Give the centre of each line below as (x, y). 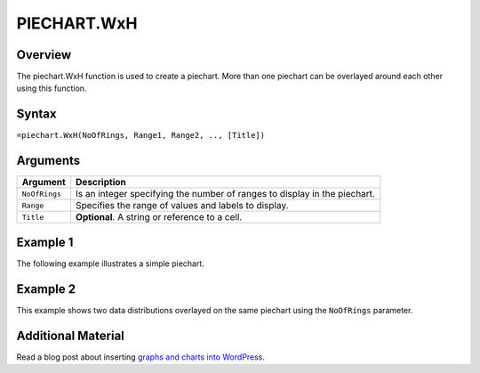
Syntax (36, 114)
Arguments (48, 161)
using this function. (52, 88)
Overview (44, 55)
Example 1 (45, 242)
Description (101, 182)
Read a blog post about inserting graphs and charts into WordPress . (141, 357)
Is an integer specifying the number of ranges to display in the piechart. (225, 194)
